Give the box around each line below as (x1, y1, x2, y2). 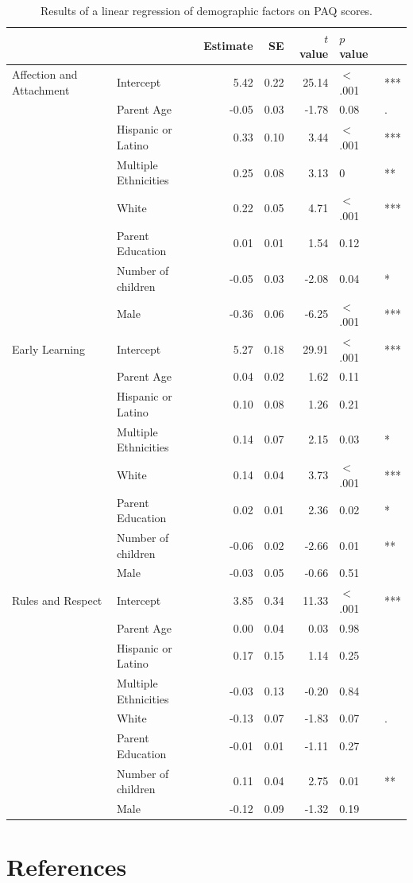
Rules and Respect (12, 592, 102, 609)
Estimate (203, 37, 253, 54)
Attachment (12, 81, 70, 98)
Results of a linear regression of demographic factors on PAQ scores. (40, 2, 373, 18)
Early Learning (12, 340, 85, 357)
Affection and (12, 66, 78, 83)
